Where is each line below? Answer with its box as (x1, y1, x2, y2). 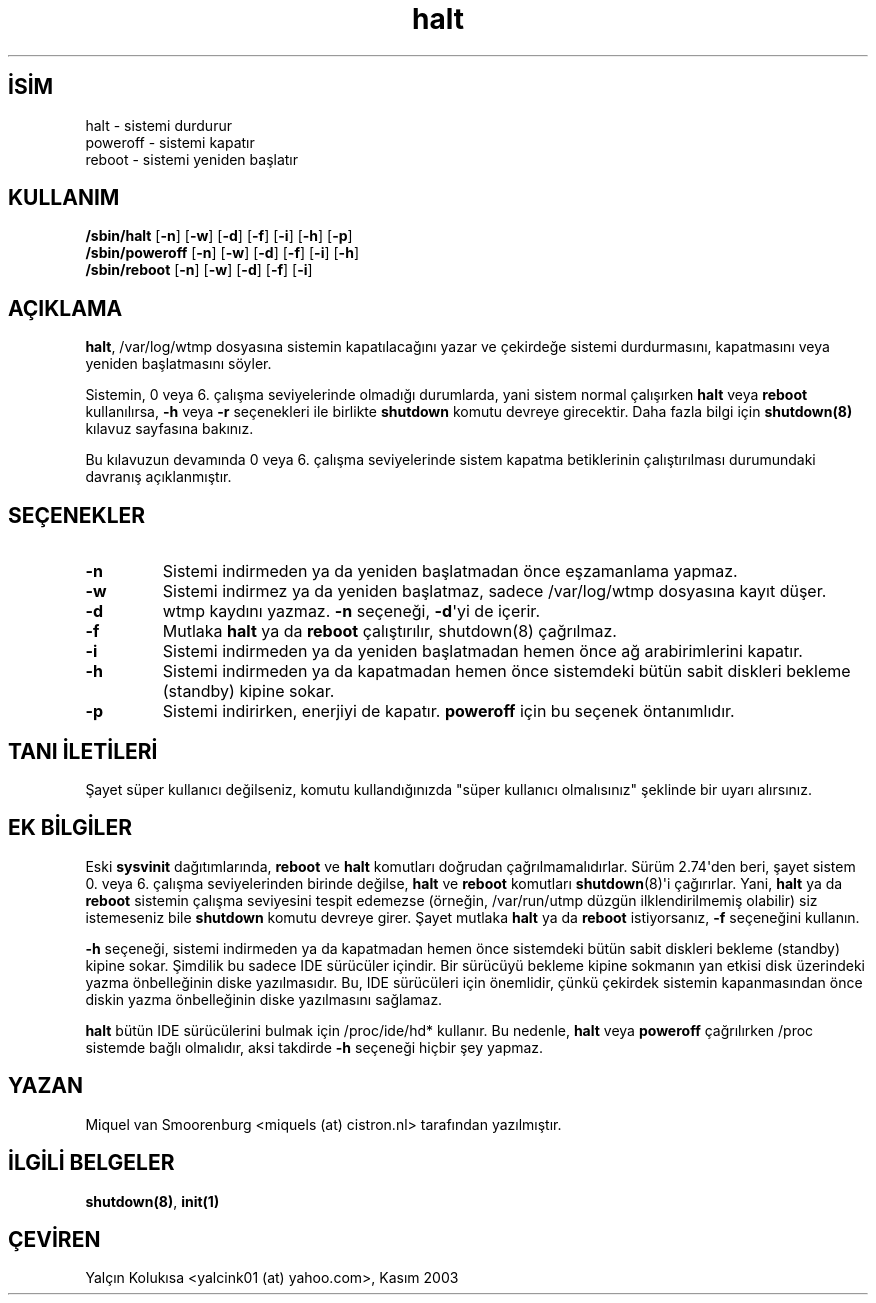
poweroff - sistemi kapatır (85, 133, 255, 151)
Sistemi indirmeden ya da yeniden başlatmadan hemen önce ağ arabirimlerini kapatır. (162, 641, 803, 662)
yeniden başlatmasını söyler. (85, 355, 272, 373)
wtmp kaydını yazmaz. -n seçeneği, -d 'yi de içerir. (162, 601, 540, 622)
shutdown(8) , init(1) (85, 1192, 220, 1210)
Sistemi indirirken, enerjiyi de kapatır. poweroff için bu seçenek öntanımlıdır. (162, 701, 735, 722)
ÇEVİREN (8, 1226, 101, 1252)
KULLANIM (8, 185, 120, 211)
